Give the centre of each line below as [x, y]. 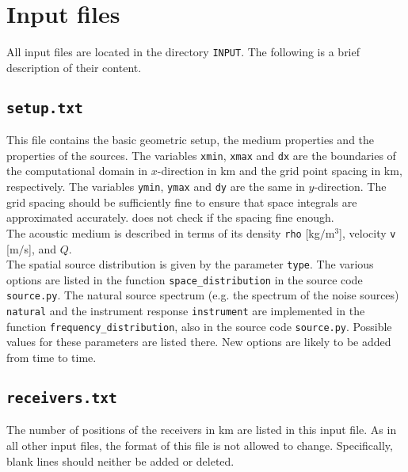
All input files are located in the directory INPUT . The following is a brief [183, 52]
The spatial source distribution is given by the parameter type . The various [190, 264]
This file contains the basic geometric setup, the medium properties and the [191, 140]
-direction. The [350, 186]
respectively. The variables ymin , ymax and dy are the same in [156, 186]
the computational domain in [77, 171]
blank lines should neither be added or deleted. [120, 461]
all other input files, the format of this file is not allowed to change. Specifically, [200, 445]
